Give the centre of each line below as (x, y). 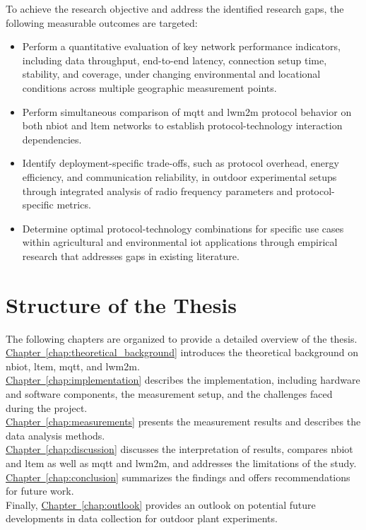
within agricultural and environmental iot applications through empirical (180, 242)
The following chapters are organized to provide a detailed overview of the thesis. (182, 338)
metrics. (74, 205)
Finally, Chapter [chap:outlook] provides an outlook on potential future (161, 504)
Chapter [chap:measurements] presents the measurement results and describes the (183, 422)
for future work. (40, 491)
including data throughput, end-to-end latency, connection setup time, (175, 60)
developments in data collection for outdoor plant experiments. (142, 518)
